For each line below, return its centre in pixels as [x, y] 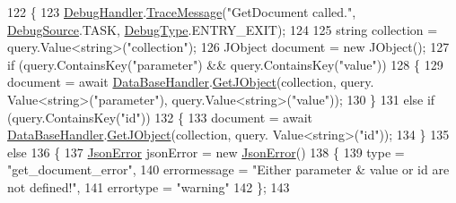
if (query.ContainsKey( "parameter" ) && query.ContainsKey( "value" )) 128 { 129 [225, 64]
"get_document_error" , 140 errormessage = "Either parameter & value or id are [228, 169]
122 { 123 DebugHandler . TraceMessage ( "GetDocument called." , [182, 12]
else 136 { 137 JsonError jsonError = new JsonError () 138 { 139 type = [206, 152]
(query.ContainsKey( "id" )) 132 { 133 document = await [160, 117]
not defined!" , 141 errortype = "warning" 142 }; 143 [149, 186]
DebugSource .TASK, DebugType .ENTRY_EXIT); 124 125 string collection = [223, 29]
